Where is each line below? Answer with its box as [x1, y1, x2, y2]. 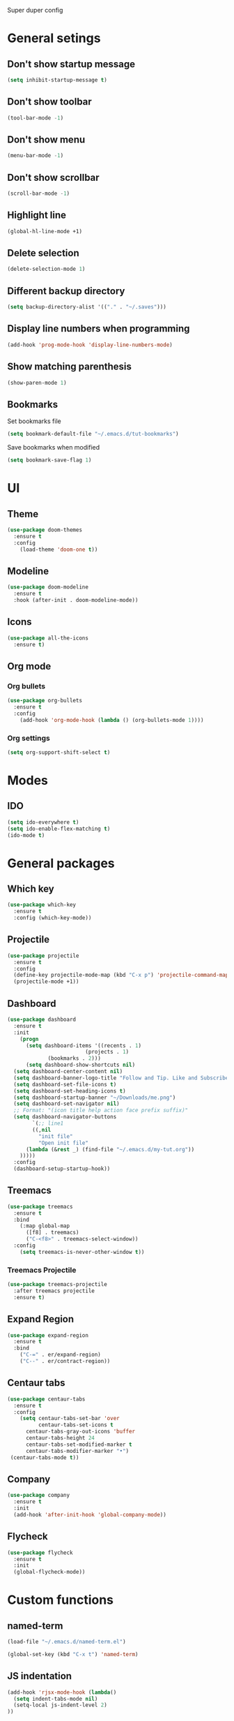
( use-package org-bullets [7, 697, 82, 704]
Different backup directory [7, 285, 125, 297]
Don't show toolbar [7, 96, 92, 108]
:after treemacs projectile [13, 1287, 95, 1294]
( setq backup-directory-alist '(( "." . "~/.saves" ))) [7, 304, 167, 311]
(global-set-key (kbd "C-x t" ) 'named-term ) [7, 1651, 139, 1658]
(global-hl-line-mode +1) [7, 228, 82, 235]
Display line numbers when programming [7, 323, 190, 334]
